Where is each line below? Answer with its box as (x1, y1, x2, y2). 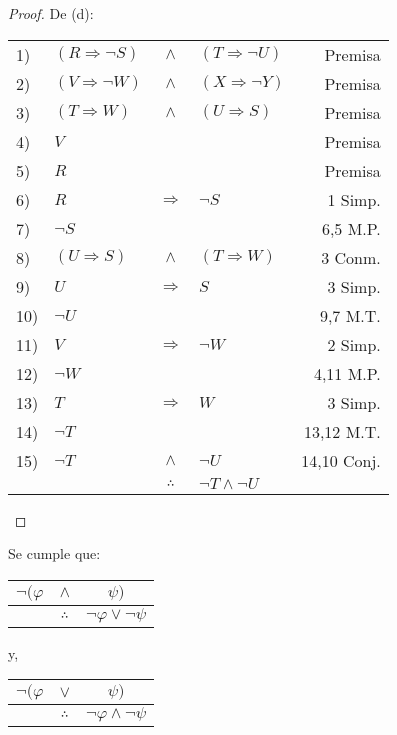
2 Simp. (327, 332, 381, 356)
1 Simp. (327, 187, 381, 211)
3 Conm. (321, 245, 381, 269)
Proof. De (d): (8, 3, 94, 23)
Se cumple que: (8, 543, 101, 564)
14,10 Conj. (301, 448, 381, 472)
